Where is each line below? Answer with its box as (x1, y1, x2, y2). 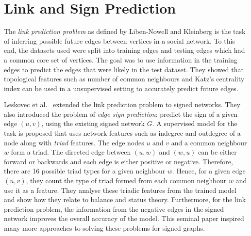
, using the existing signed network (41, 118, 145, 128)
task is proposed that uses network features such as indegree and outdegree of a (4, 128, 241, 138)
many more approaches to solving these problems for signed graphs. (4, 223, 205, 233)
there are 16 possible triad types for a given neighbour (4, 166, 166, 176)
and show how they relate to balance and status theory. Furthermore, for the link (4, 194, 246, 205)
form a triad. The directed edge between (11, 147, 131, 157)
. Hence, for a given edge (172, 166, 246, 176)
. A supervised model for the (152, 118, 237, 128)
